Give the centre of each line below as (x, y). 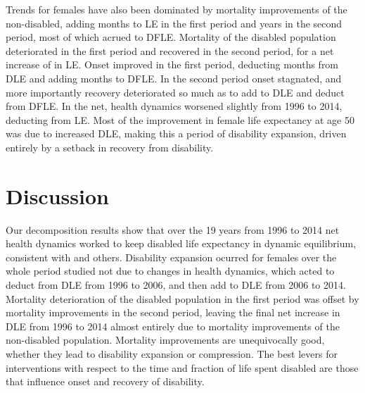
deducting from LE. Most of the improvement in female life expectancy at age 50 (180, 119)
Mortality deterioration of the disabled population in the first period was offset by (182, 298)
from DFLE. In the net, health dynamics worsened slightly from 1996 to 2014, (174, 106)
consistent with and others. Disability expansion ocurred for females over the (171, 257)
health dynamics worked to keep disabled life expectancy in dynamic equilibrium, (181, 243)
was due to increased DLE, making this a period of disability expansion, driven (176, 133)
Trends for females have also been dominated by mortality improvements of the (177, 9)
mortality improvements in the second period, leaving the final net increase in (173, 312)
